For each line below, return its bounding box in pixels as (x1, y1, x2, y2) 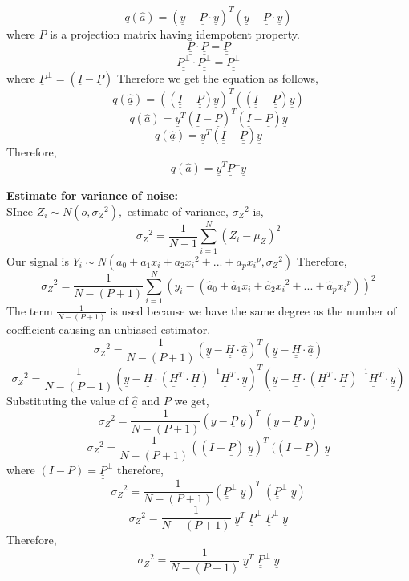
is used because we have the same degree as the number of (110, 302, 397, 319)
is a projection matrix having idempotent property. (50, 25, 300, 42)
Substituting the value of (6, 392, 128, 408)
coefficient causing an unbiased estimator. (6, 321, 211, 338)
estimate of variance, (127, 202, 229, 219)
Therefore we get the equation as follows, (116, 70, 319, 87)
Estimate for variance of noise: (6, 187, 179, 203)
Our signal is (6, 252, 69, 269)
